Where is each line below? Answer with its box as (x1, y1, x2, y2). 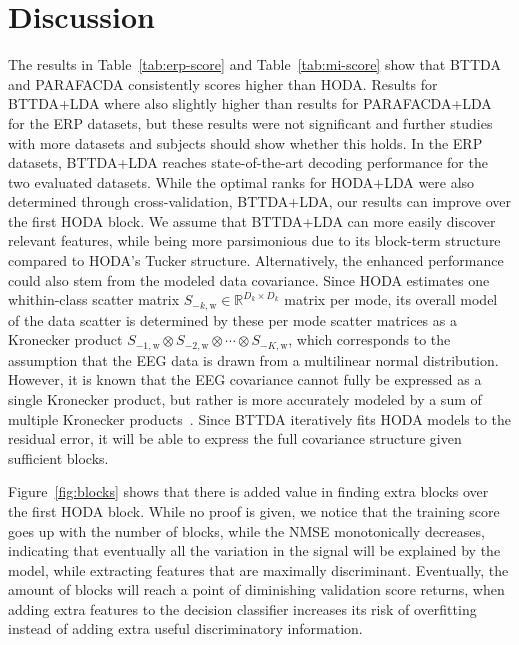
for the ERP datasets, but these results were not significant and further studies (8, 112, 493, 133)
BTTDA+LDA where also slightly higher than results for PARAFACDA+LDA (8, 93, 492, 114)
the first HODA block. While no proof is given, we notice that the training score (8, 500, 500, 521)
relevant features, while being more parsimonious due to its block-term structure (8, 230, 501, 251)
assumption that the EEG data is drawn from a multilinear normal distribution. (8, 349, 499, 370)
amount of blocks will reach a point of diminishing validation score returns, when (8, 579, 505, 600)
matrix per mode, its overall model (284, 289, 498, 310)
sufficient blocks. (8, 447, 109, 468)
